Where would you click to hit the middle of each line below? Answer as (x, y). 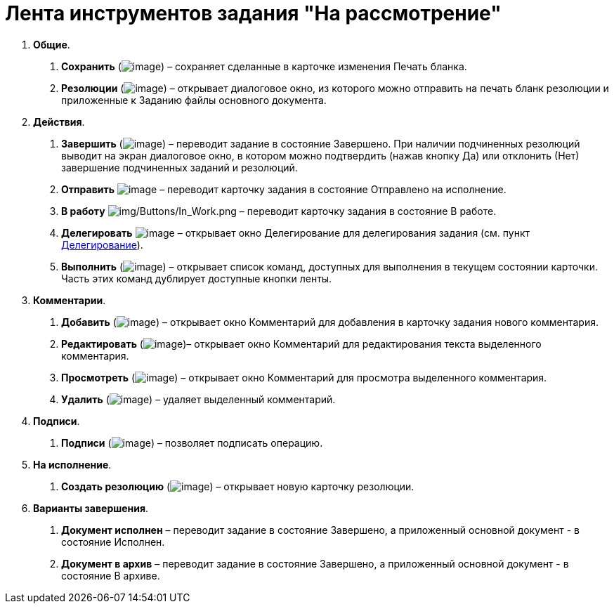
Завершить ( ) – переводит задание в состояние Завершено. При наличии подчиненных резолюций (321, 143)
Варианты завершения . (91, 508)
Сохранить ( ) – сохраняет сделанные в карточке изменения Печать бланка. (264, 66)
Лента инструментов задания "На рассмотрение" (253, 13)
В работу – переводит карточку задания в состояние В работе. (279, 211)
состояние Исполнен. (113, 542)
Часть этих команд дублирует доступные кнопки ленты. (197, 278)
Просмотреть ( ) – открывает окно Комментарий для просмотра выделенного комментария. (304, 377)
